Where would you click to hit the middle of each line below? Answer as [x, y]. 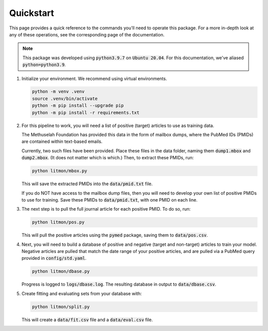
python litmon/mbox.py [60, 171]
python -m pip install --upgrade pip [78, 106]
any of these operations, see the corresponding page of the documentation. [87, 34]
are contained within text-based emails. [62, 141]
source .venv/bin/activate [65, 99]
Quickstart [32, 13]
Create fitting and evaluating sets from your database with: [82, 293]
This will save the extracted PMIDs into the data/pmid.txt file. [87, 184]
